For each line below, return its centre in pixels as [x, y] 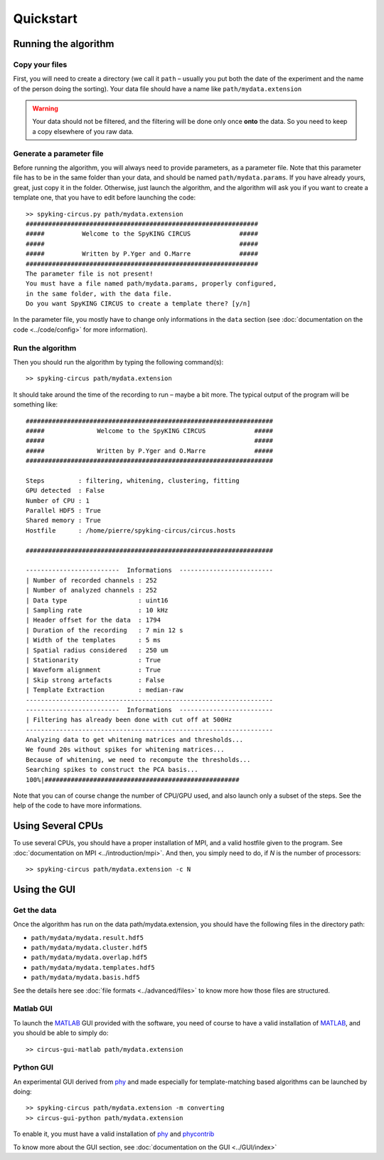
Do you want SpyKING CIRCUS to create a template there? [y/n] [138, 304]
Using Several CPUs [58, 826]
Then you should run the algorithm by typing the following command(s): [118, 362]
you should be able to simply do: [61, 1033]
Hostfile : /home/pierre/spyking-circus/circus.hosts [131, 530]
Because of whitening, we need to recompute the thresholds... [138, 759]
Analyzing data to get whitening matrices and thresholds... [134, 740]
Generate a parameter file [58, 153]
